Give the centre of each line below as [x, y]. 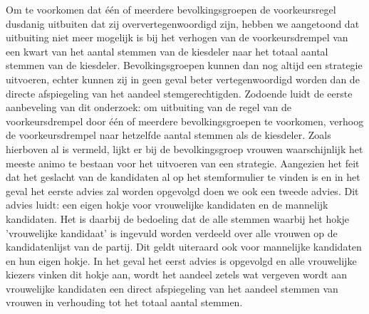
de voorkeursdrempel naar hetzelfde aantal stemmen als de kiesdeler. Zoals [168, 135]
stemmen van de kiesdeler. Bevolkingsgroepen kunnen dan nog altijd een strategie [184, 65]
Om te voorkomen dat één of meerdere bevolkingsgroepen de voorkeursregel [171, 9]
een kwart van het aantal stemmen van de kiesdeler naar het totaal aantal [167, 51]
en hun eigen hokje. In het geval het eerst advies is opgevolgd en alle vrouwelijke [181, 260]
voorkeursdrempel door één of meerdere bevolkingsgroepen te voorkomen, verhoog [185, 121]
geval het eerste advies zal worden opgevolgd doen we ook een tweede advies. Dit [182, 190]
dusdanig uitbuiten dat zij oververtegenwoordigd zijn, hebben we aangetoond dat [183, 23]
